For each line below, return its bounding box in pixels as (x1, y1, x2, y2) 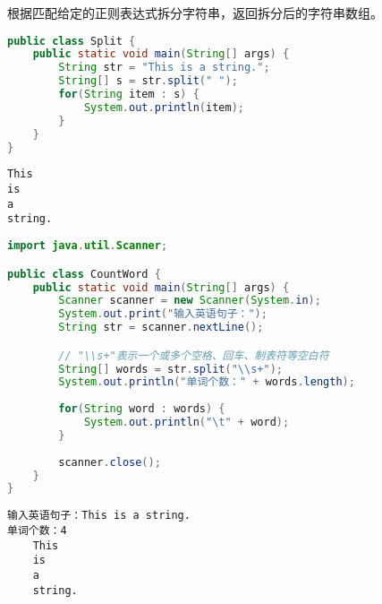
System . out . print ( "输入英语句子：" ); (58, 307, 267, 321)
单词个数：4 (7, 523, 67, 537)
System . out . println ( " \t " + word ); (83, 416, 290, 429)
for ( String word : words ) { (58, 402, 225, 416)
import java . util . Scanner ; (7, 239, 168, 253)
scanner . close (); (58, 455, 161, 469)
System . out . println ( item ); (83, 100, 244, 114)
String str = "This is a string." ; (58, 61, 270, 74)
